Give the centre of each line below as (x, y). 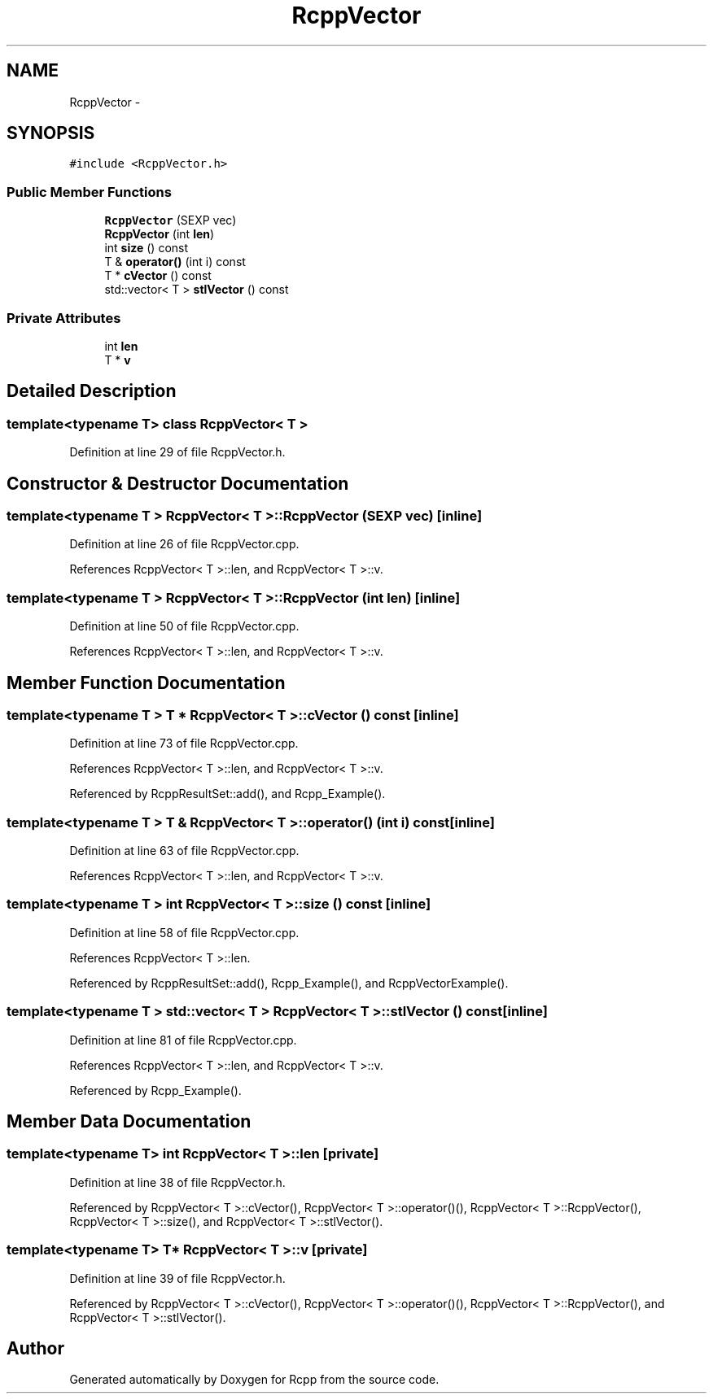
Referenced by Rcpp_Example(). (155, 1090)
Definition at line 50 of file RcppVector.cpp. (184, 626)
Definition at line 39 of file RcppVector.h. (177, 1278)
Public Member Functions (89, 192)
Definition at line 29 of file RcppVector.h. (177, 452)
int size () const (147, 248)
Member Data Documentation (129, 1122)
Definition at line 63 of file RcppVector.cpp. (184, 851)
